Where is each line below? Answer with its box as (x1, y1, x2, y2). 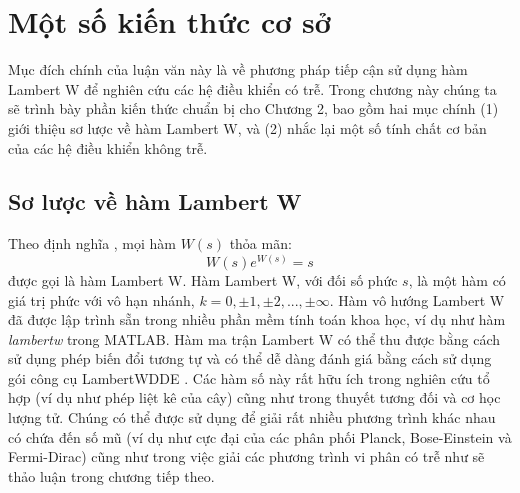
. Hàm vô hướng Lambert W (329, 289, 505, 310)
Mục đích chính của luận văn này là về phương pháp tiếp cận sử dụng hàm (8, 59, 468, 80)
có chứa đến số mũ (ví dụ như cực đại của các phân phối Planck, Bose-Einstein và (8, 426, 512, 447)
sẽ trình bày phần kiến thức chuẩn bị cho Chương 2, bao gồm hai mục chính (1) (8, 98, 499, 119)
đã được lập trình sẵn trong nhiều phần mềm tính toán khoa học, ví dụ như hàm (8, 309, 506, 330)
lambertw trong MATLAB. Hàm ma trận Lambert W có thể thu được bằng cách (8, 328, 501, 349)
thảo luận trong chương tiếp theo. (8, 465, 215, 486)
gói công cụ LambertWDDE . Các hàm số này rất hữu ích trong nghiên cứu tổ (8, 367, 490, 388)
